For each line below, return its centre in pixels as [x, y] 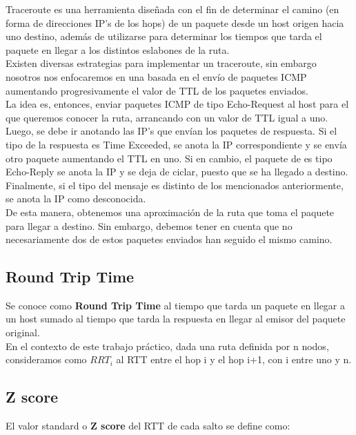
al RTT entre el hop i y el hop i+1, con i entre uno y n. [234, 359]
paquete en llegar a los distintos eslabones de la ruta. [118, 49]
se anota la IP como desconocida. [76, 199]
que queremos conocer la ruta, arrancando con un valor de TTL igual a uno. [167, 117]
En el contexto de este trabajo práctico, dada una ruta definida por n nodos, [167, 346]
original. [23, 332]
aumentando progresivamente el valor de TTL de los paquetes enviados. [157, 90]
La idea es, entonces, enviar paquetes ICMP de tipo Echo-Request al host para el [177, 104]
